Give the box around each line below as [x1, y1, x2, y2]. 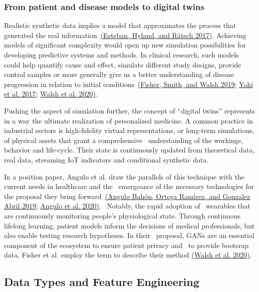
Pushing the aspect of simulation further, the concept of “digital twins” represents [4, 105, 255, 115]
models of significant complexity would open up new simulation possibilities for [4, 39, 246, 50]
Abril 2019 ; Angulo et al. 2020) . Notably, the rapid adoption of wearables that [4, 200, 251, 211]
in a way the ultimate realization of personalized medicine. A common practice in [4, 115, 253, 125]
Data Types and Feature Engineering [4, 274, 200, 289]
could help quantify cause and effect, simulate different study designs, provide [4, 59, 242, 69]
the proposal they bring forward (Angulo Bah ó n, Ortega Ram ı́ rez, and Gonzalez [4, 190, 251, 201]
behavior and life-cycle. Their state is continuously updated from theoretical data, [4, 144, 255, 155]
